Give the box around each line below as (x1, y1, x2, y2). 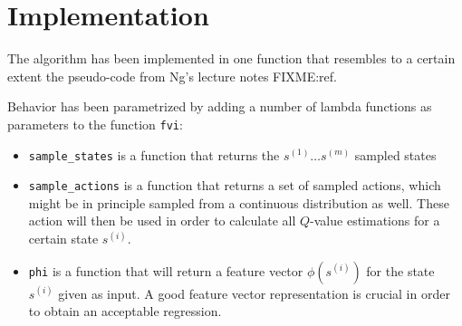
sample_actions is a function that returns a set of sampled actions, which (28, 176, 441, 195)
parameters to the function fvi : (7, 114, 183, 133)
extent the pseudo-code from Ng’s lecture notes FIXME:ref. (7, 66, 337, 85)
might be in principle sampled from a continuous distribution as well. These (28, 193, 449, 212)
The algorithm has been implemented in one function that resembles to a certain (7, 49, 456, 68)
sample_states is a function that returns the (28, 145, 280, 164)
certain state (28, 229, 99, 248)
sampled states (354, 145, 437, 164)
